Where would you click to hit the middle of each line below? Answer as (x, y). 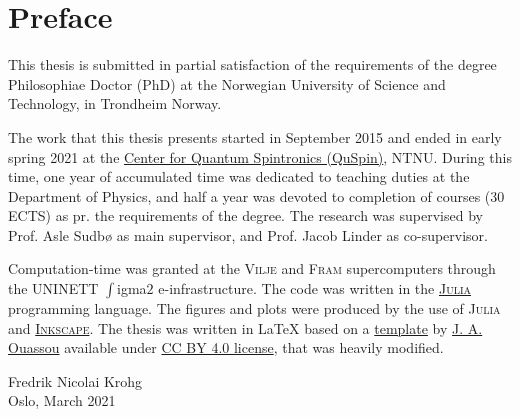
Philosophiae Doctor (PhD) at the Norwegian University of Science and (227, 83)
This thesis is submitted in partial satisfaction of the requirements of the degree (252, 64)
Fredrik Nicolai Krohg (75, 380)
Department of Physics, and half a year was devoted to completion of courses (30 (256, 195)
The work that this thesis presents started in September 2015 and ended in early (255, 136)
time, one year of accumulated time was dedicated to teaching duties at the (239, 176)
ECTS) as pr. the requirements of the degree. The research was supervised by (245, 215)
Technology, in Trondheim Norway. (115, 103)
